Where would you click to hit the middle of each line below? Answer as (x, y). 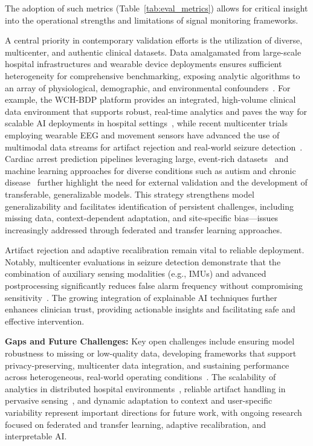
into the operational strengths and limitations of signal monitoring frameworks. (152, 20)
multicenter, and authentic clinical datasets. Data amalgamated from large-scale (153, 52)
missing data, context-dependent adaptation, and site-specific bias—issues (142, 218)
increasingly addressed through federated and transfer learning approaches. (144, 229)
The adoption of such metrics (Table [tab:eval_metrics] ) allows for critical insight (156, 8)
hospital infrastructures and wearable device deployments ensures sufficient (144, 64)
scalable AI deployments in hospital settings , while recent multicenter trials (146, 123)
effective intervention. (45, 321)
